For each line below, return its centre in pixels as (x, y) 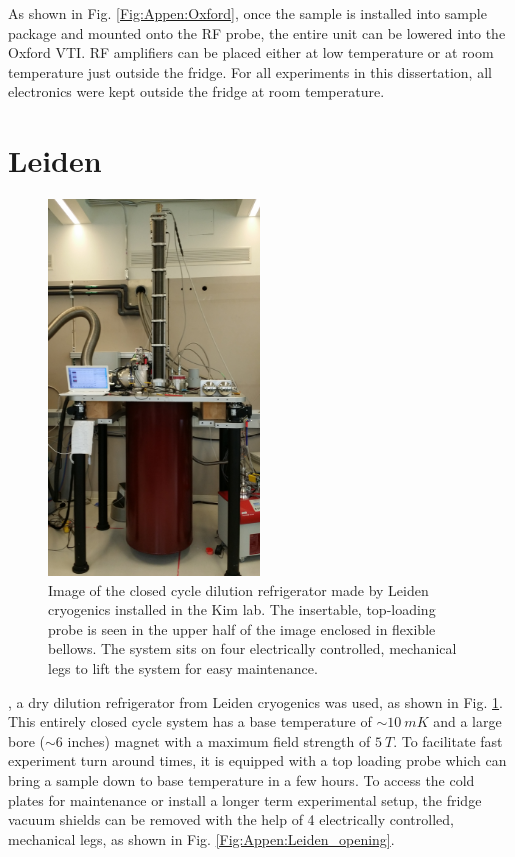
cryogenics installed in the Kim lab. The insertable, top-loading (242, 609)
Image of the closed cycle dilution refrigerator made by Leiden (238, 589)
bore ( (26, 740)
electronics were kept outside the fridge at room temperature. (196, 91)
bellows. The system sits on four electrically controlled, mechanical (252, 648)
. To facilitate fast (448, 740)
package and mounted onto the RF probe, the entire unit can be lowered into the (257, 32)
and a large (467, 721)
